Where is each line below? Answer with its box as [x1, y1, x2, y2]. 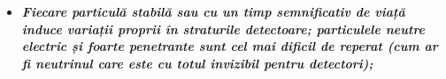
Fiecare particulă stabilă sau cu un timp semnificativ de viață [21, 3, 405, 20]
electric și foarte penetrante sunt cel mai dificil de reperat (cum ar [21, 37, 438, 55]
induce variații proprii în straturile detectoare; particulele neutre [21, 19, 426, 38]
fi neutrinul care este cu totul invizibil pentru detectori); [21, 54, 373, 72]
